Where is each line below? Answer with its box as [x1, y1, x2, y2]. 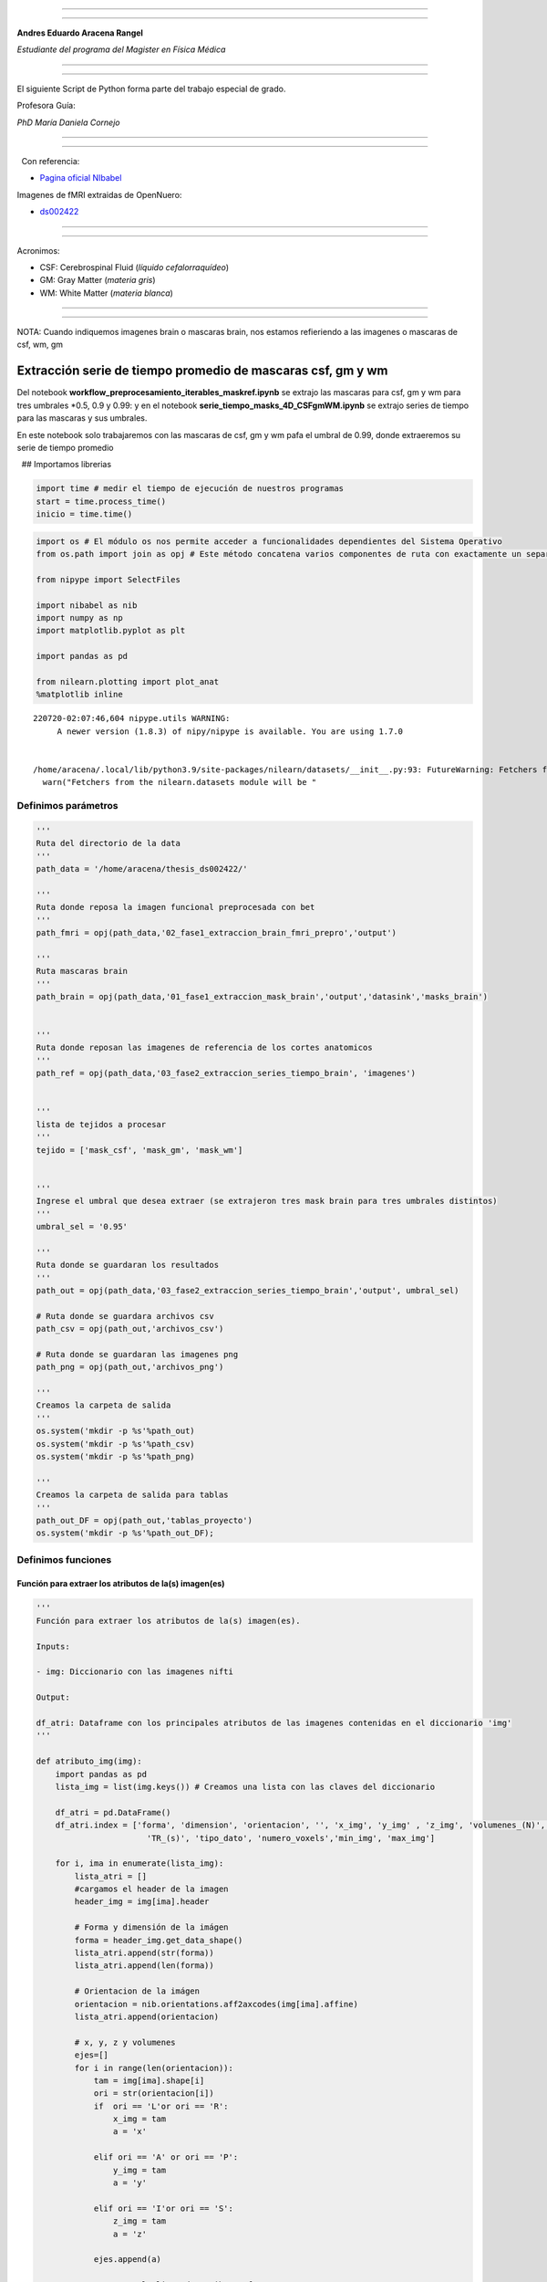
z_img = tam [112, 2216, 167, 2226]
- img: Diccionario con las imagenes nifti [36, 1667, 234, 1677]
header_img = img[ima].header [74, 1897, 210, 1907]
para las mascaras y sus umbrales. [16, 413, 148, 424]
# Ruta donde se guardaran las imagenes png [36, 1349, 239, 1359]
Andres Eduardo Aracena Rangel [16, 27, 143, 38]
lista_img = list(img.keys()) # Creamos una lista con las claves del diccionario [55, 1781, 436, 1792]
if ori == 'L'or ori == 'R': [93, 2100, 229, 2111]
